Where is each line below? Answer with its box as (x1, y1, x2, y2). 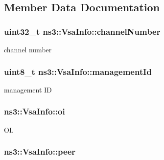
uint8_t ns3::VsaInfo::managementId (4, 65, 152, 77)
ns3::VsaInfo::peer (4, 145, 76, 158)
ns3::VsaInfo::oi (4, 105, 65, 117)
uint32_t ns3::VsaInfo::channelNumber (4, 25, 161, 37)
